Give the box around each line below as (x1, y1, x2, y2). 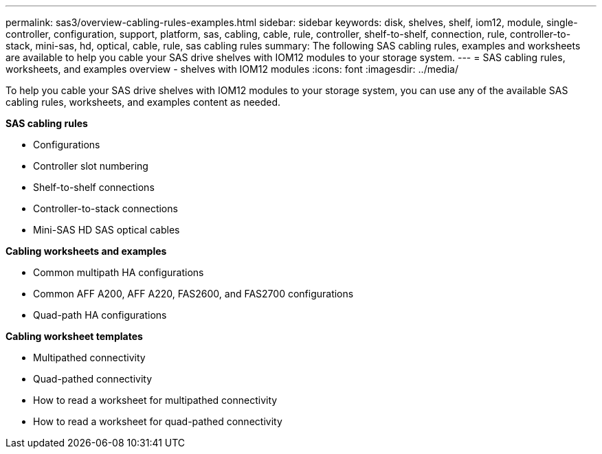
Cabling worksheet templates (5, 330, 143, 342)
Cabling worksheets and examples (5, 245, 167, 257)
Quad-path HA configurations (33, 309, 167, 321)
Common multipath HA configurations (33, 266, 204, 278)
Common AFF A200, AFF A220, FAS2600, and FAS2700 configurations (33, 288, 354, 299)
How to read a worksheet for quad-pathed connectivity (33, 416, 282, 427)
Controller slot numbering (33, 160, 148, 172)
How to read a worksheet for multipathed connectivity (33, 394, 278, 406)
